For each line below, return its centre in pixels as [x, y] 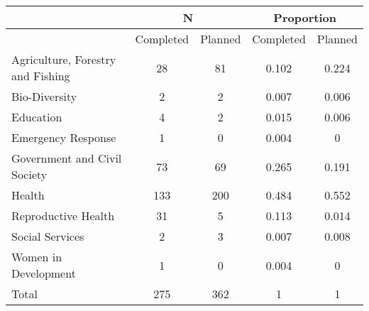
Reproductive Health [63, 215]
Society [29, 174]
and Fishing [41, 76]
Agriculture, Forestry [64, 59]
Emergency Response [64, 137]
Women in [37, 257]
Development [44, 273]
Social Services [48, 236]
